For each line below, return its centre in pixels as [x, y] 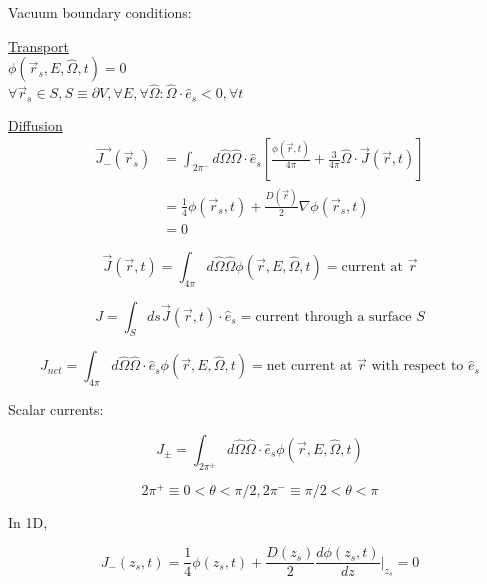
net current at [309, 366]
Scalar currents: [56, 409]
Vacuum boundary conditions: [100, 12]
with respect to [417, 366]
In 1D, [28, 521]
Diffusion [35, 124]
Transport [38, 45]
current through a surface [333, 316]
